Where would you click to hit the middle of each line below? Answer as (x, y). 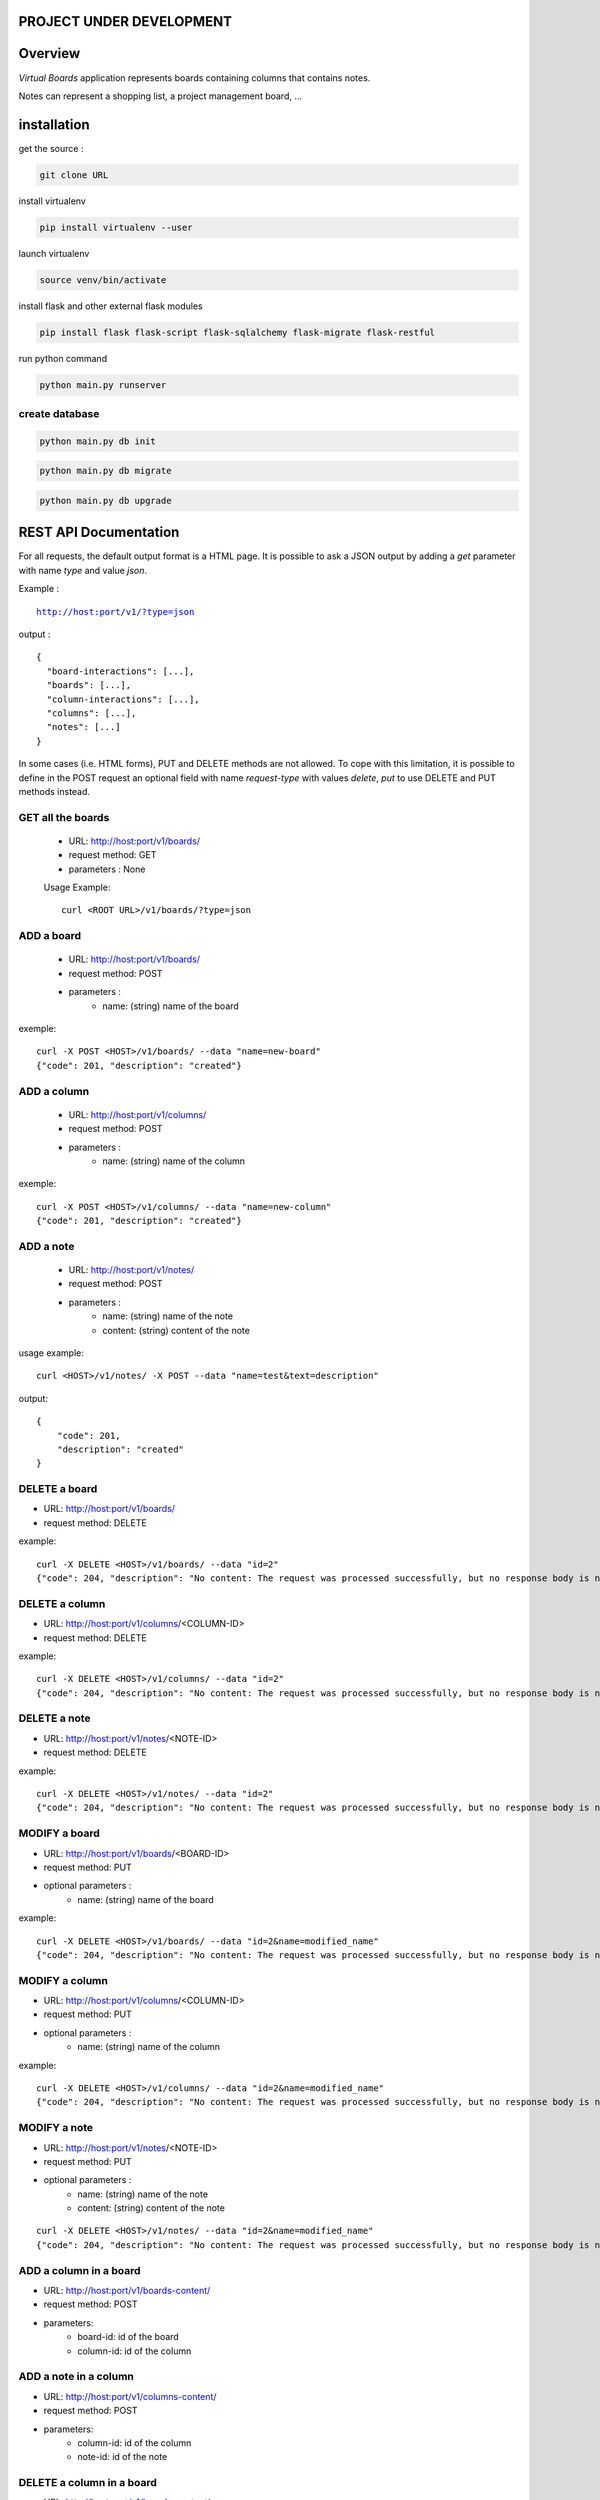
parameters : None (107, 869)
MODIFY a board (59, 1833)
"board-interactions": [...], (120, 671)
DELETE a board (58, 1489)
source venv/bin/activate (103, 279)
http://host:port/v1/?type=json (115, 611)
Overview (49, 53)
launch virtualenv (54, 253)
